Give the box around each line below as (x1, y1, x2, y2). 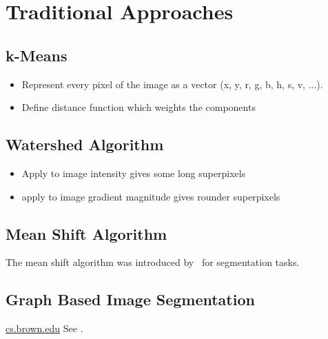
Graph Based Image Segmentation (6, 289, 255, 310)
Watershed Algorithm (6, 134, 164, 155)
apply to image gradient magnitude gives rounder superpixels (21, 189, 280, 203)
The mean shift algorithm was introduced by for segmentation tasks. (6, 255, 300, 269)
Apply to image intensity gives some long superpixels (21, 165, 246, 180)
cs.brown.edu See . (6, 321, 83, 336)
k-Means (6, 44, 68, 65)
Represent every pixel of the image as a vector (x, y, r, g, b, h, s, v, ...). (21, 76, 323, 91)
